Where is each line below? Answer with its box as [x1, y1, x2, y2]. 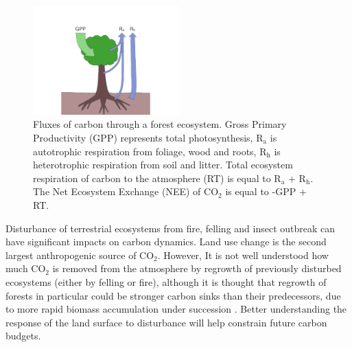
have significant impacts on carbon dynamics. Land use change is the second [5, 234, 327, 249]
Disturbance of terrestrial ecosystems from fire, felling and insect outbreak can [5, 221, 336, 235]
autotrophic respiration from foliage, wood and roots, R [33, 144, 267, 158]
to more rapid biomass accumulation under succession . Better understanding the [5, 302, 347, 316]
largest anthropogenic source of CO [5, 247, 154, 262]
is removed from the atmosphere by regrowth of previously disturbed [52, 261, 342, 276]
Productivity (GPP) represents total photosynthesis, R [33, 130, 263, 144]
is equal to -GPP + [225, 184, 307, 199]
